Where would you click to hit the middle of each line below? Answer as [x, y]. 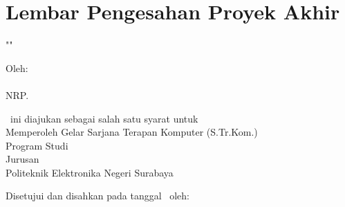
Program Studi [37, 145]
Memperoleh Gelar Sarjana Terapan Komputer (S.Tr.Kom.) [132, 132]
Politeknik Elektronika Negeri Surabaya [90, 172]
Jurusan [22, 159]
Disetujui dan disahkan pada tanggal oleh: [98, 196]
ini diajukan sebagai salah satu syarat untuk [104, 118]
